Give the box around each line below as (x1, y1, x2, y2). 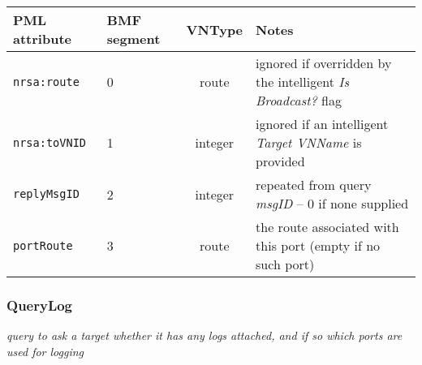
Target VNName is (256, 133, 362, 152)
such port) (256, 255, 315, 273)
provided (256, 152, 305, 170)
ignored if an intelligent (256, 114, 389, 133)
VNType (186, 19, 243, 39)
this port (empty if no (256, 236, 381, 255)
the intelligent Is (256, 72, 350, 91)
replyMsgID (13, 187, 80, 200)
